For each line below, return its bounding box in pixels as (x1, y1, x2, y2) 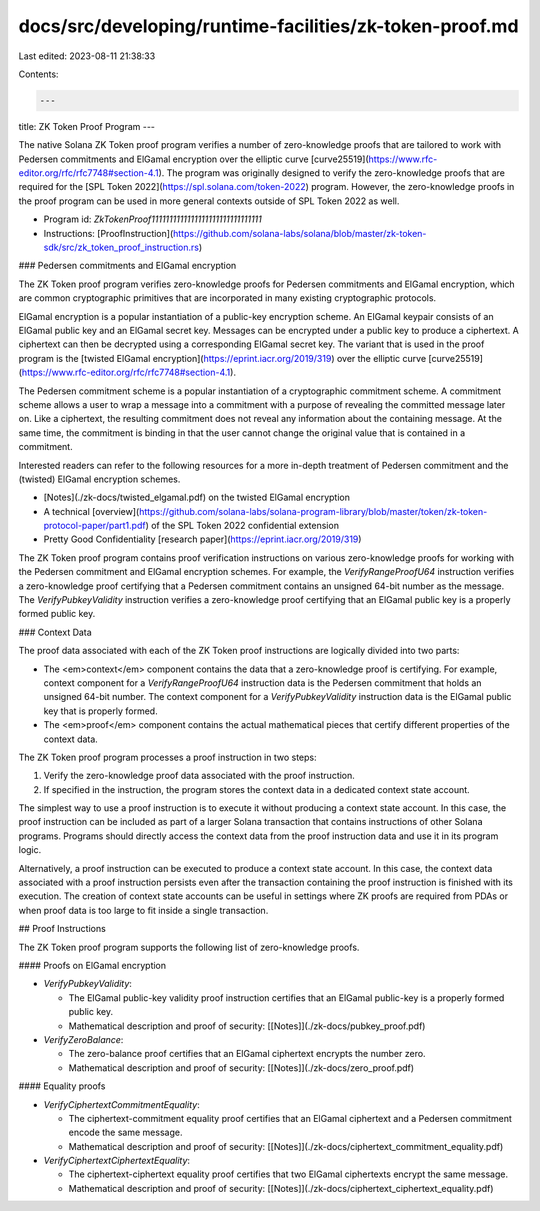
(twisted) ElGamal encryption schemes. (18, 473, 181, 485)
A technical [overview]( (43, 505, 140, 517)
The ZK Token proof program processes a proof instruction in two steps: (18, 751, 317, 763)
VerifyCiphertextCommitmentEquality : (43, 1098, 200, 1110)
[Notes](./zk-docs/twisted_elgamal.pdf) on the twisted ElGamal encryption (43, 491, 350, 504)
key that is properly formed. (43, 705, 159, 717)
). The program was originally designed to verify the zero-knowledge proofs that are (158, 167, 505, 179)
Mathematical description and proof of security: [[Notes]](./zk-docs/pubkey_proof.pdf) (68, 1020, 426, 1032)
